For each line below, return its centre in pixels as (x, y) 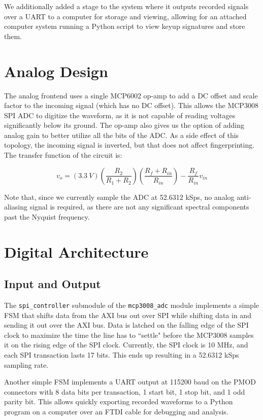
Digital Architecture (76, 251)
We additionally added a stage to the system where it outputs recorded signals (126, 6)
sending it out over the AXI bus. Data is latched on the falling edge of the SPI (126, 325)
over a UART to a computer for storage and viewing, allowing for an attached (125, 16)
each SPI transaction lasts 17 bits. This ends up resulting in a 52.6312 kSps (122, 355)
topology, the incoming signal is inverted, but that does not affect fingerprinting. (129, 145)
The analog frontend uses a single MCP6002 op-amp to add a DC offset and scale (131, 95)
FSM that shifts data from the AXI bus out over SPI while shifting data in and (128, 315)
